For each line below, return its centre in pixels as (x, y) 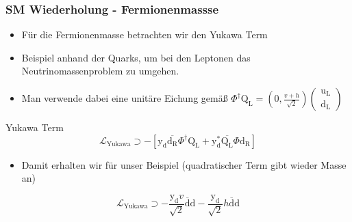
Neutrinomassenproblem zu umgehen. (100, 71)
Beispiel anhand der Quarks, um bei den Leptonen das (136, 57)
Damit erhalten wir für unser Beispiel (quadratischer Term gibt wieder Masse (184, 164)
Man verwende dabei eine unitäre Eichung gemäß (125, 98)
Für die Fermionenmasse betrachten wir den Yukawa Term (144, 34)
